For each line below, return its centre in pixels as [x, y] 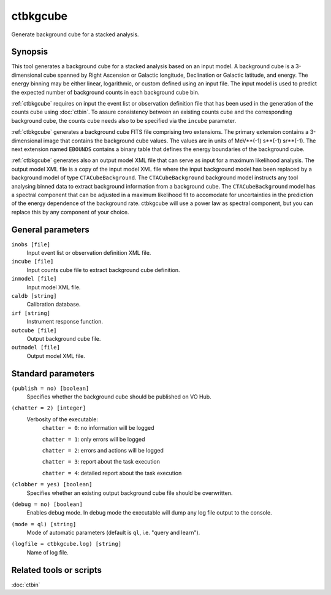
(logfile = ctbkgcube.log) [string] [67, 544]
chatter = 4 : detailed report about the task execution [112, 473]
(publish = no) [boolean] [50, 388]
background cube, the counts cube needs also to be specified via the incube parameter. [124, 120]
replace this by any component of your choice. [70, 212]
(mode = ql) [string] [44, 524]
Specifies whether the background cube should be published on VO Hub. [119, 397]
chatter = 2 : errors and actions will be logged [103, 450]
